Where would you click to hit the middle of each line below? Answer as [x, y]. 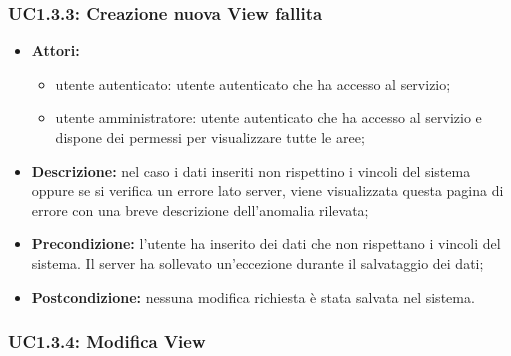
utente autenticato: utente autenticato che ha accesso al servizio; [253, 83]
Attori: [55, 50]
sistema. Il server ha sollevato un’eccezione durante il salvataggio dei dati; [257, 262]
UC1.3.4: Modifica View [107, 341]
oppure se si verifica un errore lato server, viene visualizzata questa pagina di [267, 190]
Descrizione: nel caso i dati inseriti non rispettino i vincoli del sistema [251, 170]
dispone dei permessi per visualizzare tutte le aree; [210, 137]
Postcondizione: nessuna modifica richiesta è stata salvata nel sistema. [253, 296]
